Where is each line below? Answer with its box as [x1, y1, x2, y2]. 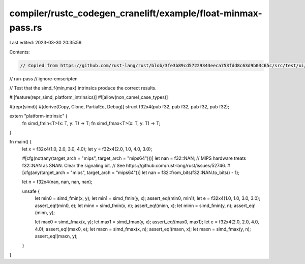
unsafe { [22, 188, 40, 194]
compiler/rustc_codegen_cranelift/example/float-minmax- [9, 8, 263, 19]
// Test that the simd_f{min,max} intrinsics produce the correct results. [9, 85, 157, 91]
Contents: [9, 49, 30, 55]
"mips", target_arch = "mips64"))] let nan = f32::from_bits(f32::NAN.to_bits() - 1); [70, 169, 240, 175]
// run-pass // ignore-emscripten [9, 75, 78, 81]
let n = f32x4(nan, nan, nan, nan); [22, 179, 93, 185]
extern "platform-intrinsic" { [9, 113, 68, 119]
